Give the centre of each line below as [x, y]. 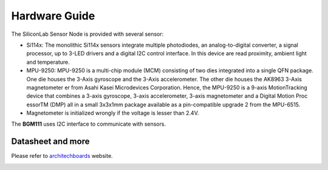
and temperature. [48, 62]
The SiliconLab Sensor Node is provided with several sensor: [87, 34]
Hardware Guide [53, 16]
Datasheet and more [50, 142]
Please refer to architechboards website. [62, 156]
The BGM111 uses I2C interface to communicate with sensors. [89, 124]
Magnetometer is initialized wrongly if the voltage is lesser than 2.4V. [113, 113]
